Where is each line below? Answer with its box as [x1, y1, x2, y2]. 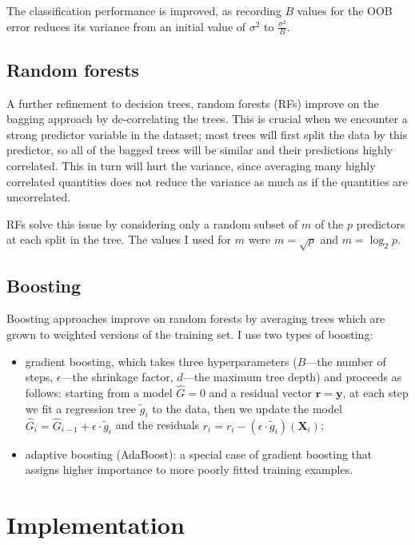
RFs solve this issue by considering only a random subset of [6, 215, 298, 232]
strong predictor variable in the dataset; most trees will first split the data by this [6, 125, 408, 142]
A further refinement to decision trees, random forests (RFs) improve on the [6, 94, 379, 111]
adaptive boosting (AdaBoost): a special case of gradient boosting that [25, 445, 373, 462]
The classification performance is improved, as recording [6, 2, 281, 18]
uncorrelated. [6, 189, 71, 205]
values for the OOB [297, 2, 393, 18]
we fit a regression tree [25, 400, 137, 416]
